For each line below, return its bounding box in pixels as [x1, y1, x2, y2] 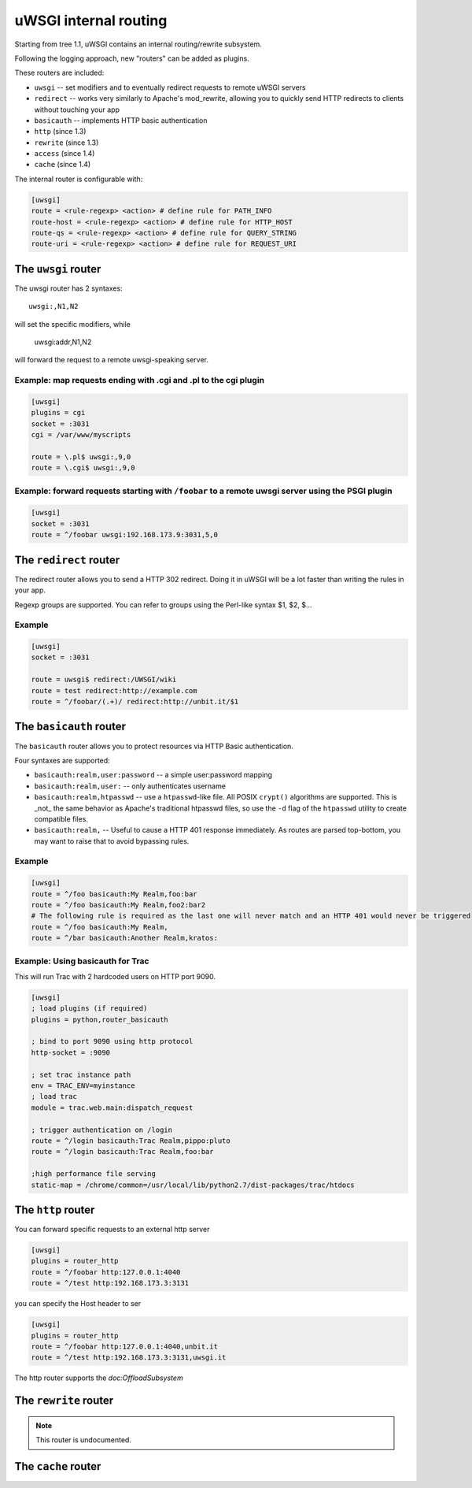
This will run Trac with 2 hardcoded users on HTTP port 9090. [14, 971, 216, 981]
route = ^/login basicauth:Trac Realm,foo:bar [31, 1147, 214, 1156]
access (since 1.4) [34, 149, 95, 158]
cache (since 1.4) [34, 160, 91, 169]
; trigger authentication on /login [31, 1125, 173, 1134]
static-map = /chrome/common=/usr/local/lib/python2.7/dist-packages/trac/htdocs [31, 1180, 356, 1189]
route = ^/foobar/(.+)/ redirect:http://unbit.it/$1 [31, 697, 239, 707]
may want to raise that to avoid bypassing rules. [34, 836, 190, 846]
